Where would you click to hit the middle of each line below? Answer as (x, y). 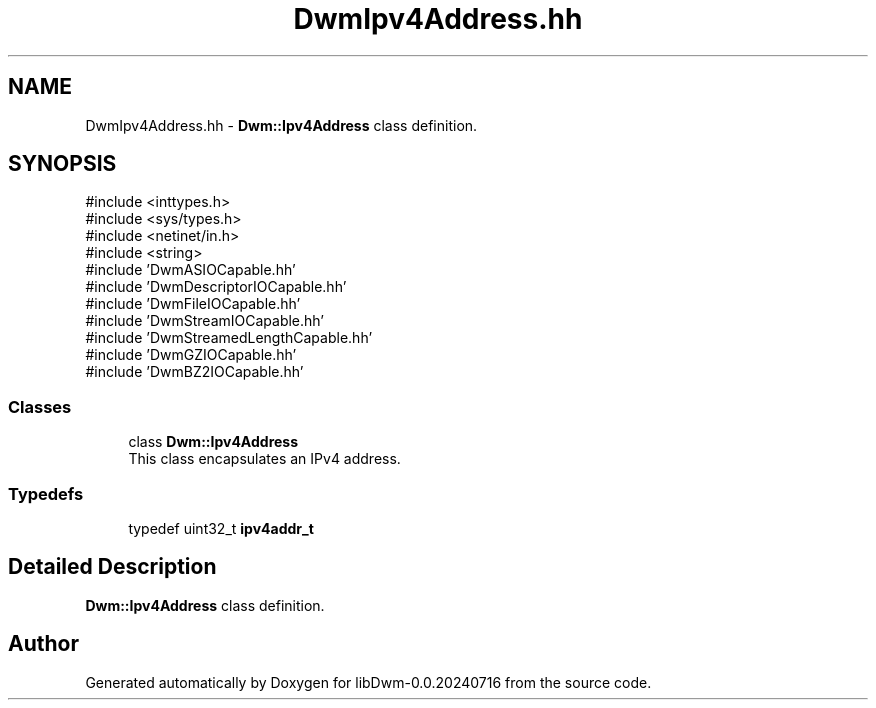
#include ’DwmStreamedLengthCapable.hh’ (229, 338)
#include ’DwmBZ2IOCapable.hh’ (194, 372)
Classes (40, 406)
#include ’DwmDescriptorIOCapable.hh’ (216, 287)
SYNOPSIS (62, 164)
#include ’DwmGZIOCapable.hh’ (191, 355)
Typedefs (46, 493)
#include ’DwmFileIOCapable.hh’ (193, 304)
